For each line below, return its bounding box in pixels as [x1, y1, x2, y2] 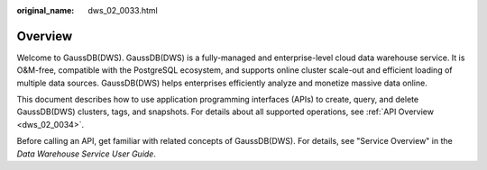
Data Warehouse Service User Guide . [16, 148, 157, 159]
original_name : [16, 5, 75, 15]
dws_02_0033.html [87, 5, 158, 15]
